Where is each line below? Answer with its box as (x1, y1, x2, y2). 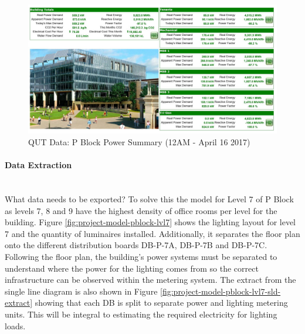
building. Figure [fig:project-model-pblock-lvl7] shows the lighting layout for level (5, 216, 296, 228)
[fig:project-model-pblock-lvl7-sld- (160, 285, 281, 297)
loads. (5, 319, 26, 332)
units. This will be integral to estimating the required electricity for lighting (5, 308, 277, 320)
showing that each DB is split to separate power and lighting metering (35, 296, 288, 309)
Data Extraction (5, 159, 72, 171)
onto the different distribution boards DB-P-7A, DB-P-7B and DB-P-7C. (5, 239, 267, 251)
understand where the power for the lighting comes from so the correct (5, 262, 259, 274)
